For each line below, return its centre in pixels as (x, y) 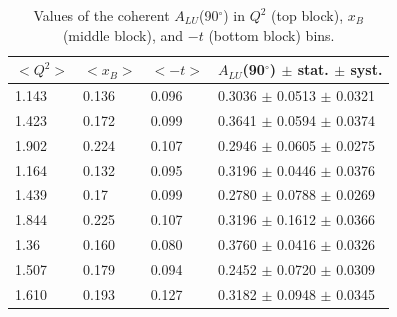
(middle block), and (123, 34)
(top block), (307, 15)
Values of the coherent (101, 15)
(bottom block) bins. (271, 34)
